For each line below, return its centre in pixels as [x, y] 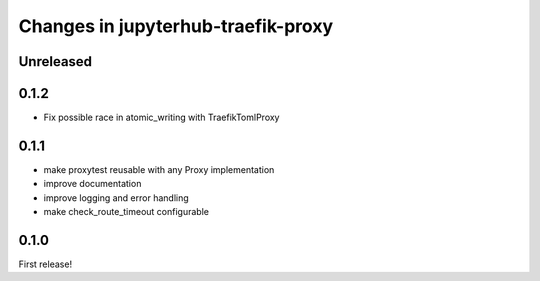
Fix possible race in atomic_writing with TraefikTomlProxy [161, 117]
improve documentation [92, 184]
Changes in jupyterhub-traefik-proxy [176, 26]
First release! [45, 264]
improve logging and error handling [116, 197]
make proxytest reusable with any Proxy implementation [159, 169]
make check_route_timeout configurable [126, 212]
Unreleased [55, 61]
